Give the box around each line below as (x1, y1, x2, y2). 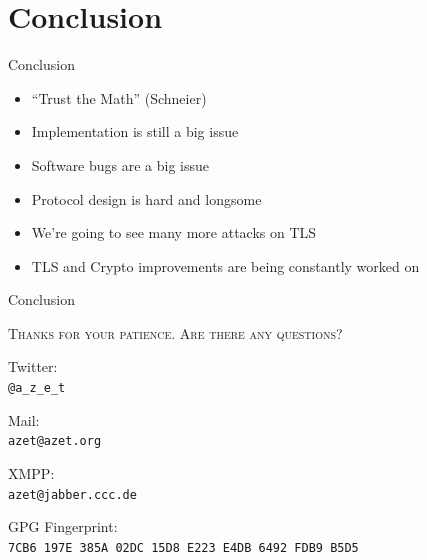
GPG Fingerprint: (8, 516, 118, 537)
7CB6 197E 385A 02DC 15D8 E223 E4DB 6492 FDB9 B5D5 (8, 540, 359, 555)
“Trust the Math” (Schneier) (31, 87, 207, 108)
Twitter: (8, 356, 58, 377)
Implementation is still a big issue (31, 121, 239, 142)
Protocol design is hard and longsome (31, 188, 262, 209)
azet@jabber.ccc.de (8, 487, 137, 502)
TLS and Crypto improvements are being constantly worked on (31, 255, 420, 276)
